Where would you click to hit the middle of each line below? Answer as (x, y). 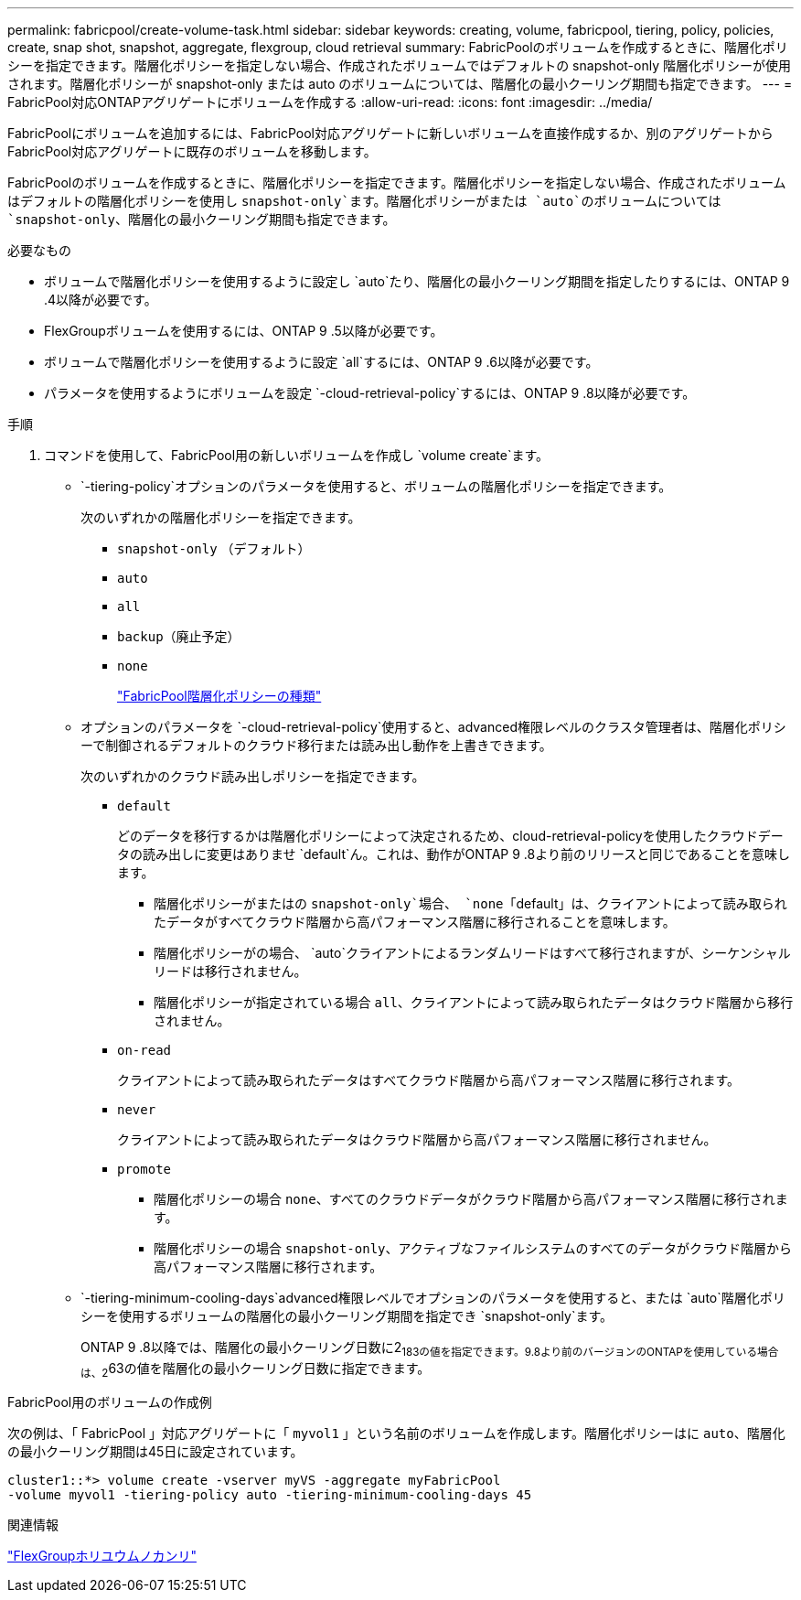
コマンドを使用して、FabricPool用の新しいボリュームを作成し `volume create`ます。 (297, 455)
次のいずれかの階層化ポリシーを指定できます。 (221, 517)
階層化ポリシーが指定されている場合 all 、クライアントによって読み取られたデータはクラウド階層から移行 (474, 1002)
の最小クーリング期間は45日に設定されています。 (155, 1451)
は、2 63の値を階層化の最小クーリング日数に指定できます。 (256, 1369)
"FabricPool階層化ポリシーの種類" (219, 696)
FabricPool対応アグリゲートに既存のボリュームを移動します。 (192, 151)
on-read (144, 1050)
